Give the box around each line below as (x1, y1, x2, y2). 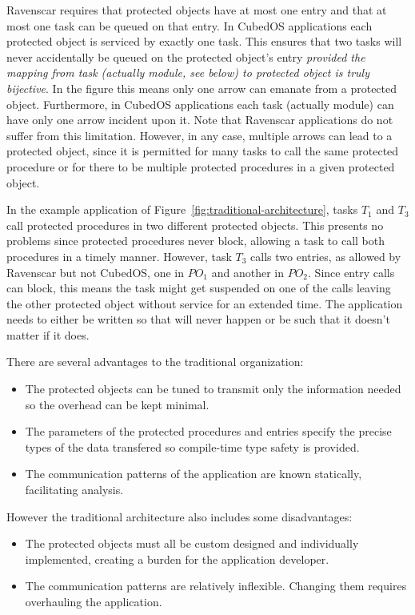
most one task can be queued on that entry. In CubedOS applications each (6, 17, 373, 34)
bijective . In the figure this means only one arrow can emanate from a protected (6, 79, 397, 96)
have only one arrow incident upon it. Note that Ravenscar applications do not (6, 111, 393, 128)
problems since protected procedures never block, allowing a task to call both (6, 232, 385, 249)
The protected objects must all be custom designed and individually (25, 535, 359, 552)
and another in (211, 263, 284, 280)
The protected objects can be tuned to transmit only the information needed (25, 380, 401, 397)
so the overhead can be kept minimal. (25, 396, 209, 412)
